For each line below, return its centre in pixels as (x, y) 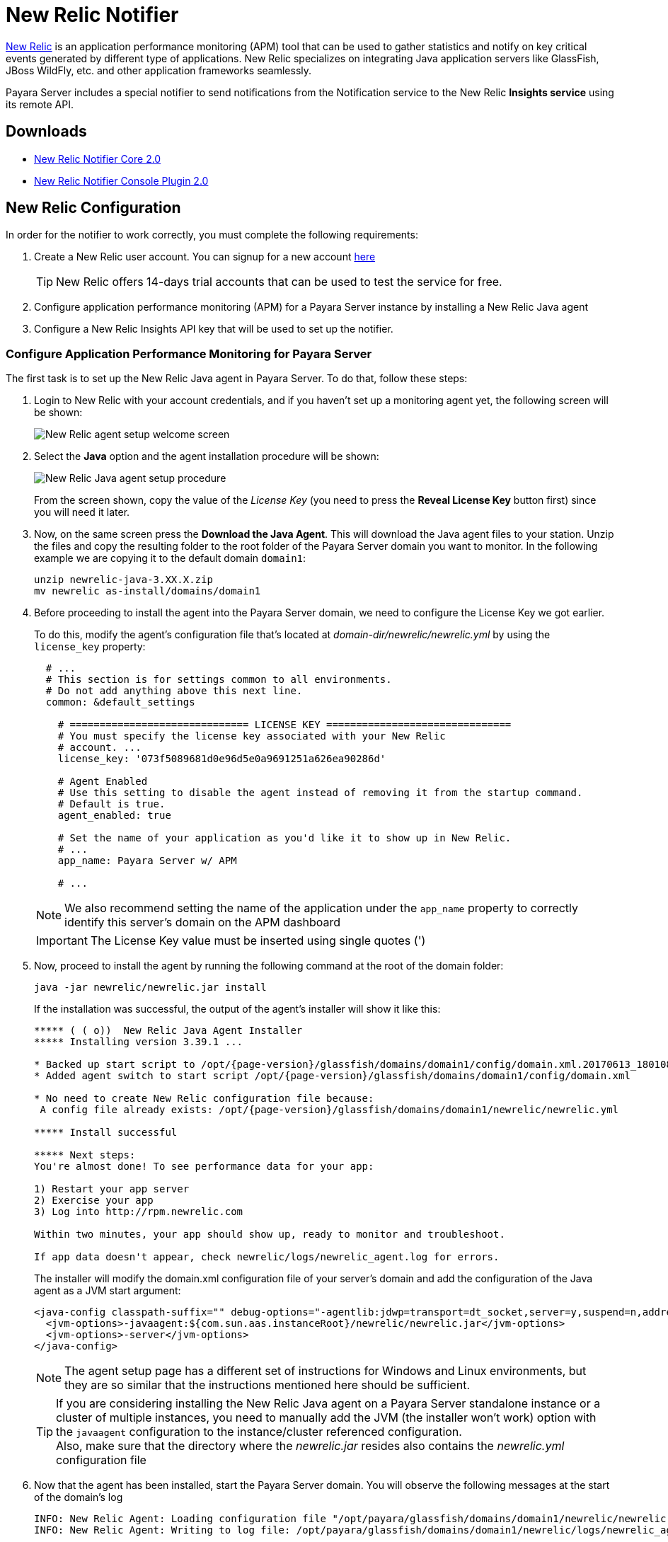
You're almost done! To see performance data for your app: (204, 1167)
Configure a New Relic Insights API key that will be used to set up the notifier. (214, 329)
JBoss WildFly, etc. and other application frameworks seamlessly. (159, 70)
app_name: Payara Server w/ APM (147, 861)
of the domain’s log (79, 1497)
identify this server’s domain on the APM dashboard (203, 922)
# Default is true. (111, 804)
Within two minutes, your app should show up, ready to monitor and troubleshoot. (270, 1235)
